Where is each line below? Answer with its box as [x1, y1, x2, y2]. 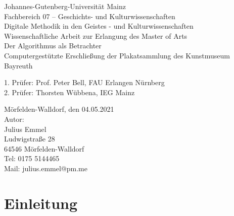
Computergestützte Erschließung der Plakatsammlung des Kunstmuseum [4, 50, 230, 60]
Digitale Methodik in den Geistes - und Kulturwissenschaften [4, 21, 194, 31]
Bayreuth [4, 60, 33, 70]
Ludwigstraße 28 [4, 133, 55, 144]
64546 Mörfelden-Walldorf [4, 143, 84, 154]
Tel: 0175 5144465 [4, 153, 60, 164]
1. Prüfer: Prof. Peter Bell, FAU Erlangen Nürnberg [4, 77, 165, 88]
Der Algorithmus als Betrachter [4, 40, 102, 51]
